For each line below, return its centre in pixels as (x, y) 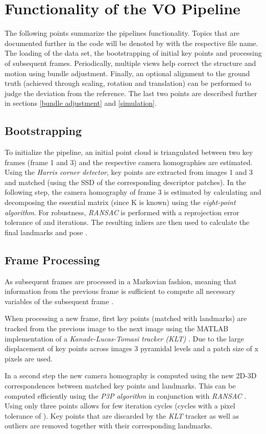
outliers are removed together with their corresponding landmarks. (108, 426)
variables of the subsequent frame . (59, 301)
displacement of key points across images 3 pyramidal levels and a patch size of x (131, 348)
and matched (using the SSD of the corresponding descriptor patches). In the (125, 182)
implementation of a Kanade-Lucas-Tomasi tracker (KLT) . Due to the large (124, 338)
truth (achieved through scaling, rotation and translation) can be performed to (128, 83)
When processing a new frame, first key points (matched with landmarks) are (126, 318)
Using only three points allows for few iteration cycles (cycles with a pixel (120, 406)
